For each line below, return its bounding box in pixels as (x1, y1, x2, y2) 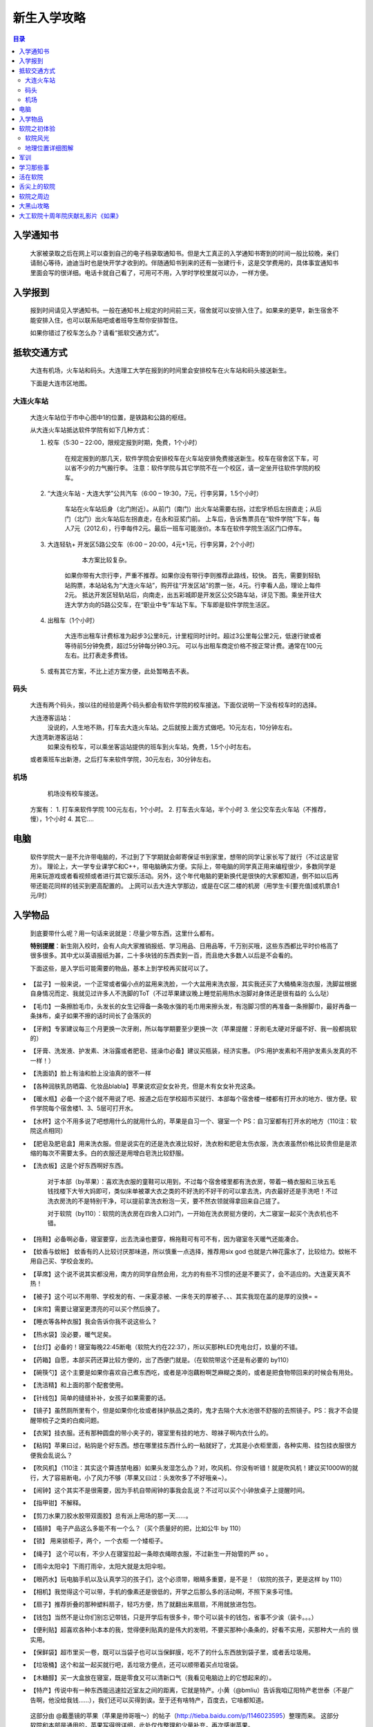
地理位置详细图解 (25, 144, 74, 152)
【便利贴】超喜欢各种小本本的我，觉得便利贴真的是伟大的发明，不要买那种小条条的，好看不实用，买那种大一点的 (30, 1625, 351, 1634)
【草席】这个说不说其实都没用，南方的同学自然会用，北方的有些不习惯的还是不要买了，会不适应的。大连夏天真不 (30, 1270, 351, 1278)
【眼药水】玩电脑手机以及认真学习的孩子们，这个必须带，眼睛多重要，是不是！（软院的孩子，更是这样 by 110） (30, 1575, 346, 1583)
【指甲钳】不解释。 (30, 1499, 85, 1507)
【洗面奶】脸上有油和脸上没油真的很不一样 (30, 1069, 151, 1078)
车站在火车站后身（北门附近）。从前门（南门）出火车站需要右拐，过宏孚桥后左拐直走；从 (64, 505, 316, 513)
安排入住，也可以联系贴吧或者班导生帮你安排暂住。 (35, 316, 182, 324)
